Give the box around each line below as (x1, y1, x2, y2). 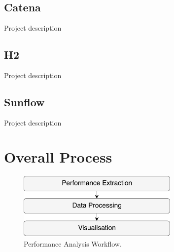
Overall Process (4, 146, 112, 167)
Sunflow (4, 94, 45, 109)
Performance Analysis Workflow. (24, 238, 122, 249)
